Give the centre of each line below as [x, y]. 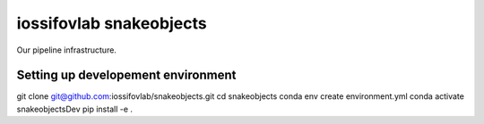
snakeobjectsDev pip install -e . [75, 109]
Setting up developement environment [126, 75]
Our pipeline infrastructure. [66, 50]
